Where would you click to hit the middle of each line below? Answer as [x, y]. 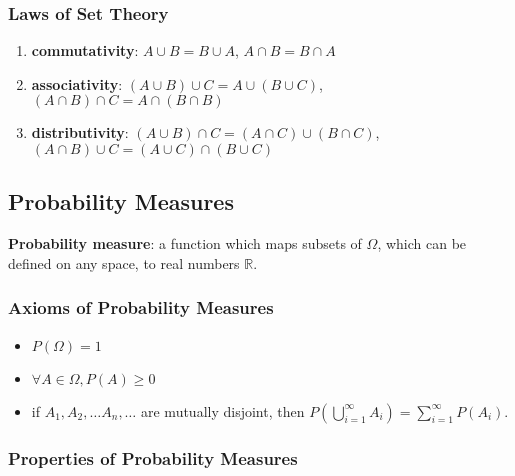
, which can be [422, 243]
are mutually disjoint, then [222, 410]
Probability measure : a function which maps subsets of [185, 243]
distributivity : [80, 132]
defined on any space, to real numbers [124, 262]
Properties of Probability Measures [153, 457]
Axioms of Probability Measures [141, 307]
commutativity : [85, 50]
